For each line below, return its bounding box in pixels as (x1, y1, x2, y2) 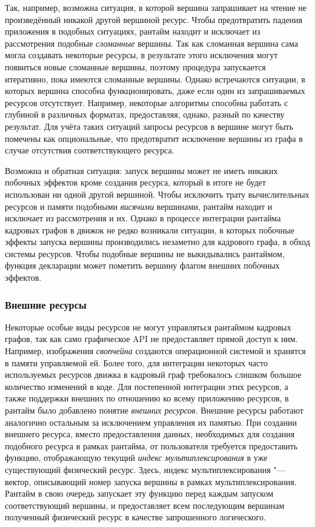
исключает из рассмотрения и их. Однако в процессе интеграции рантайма (5, 212, 281, 224)
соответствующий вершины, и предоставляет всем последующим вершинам (5, 498, 285, 511)
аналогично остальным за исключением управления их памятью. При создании (5, 415, 297, 428)
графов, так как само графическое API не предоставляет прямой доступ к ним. (5, 332, 298, 345)
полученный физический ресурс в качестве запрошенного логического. (5, 511, 266, 523)
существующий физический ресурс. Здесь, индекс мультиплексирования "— (5, 463, 285, 475)
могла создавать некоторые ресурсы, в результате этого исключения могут (5, 49, 278, 61)
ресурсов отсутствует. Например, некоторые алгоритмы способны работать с (5, 96, 288, 109)
